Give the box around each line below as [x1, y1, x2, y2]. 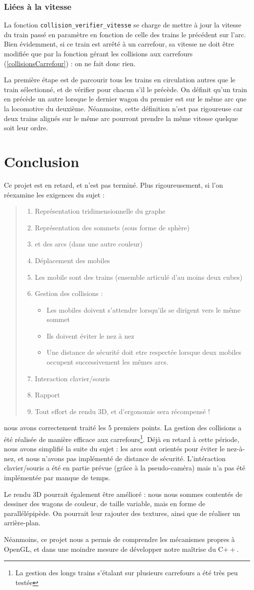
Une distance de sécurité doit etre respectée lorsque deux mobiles [46, 347, 242, 357]
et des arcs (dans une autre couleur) [35, 239, 143, 249]
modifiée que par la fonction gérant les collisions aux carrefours [4, 49, 193, 59]
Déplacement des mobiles [35, 255, 110, 265]
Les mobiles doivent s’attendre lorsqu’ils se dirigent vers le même [46, 304, 241, 315]
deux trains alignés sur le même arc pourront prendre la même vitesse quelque [4, 113, 238, 123]
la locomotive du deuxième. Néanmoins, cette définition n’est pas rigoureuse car [4, 103, 243, 114]
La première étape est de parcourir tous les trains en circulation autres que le [4, 74, 235, 85]
